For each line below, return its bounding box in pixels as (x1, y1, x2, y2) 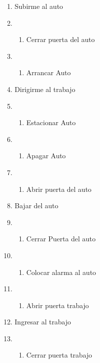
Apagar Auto (26, 150, 66, 161)
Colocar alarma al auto (26, 267, 96, 277)
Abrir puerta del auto (26, 183, 92, 194)
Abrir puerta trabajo (26, 300, 89, 310)
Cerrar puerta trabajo (26, 350, 92, 360)
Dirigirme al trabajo (14, 84, 75, 94)
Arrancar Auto (26, 67, 71, 78)
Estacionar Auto (26, 117, 76, 128)
